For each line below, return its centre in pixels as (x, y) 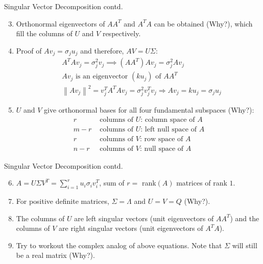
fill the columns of (44, 33)
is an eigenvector (102, 77)
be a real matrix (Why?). (55, 255)
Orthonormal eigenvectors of (61, 23)
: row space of (161, 139)
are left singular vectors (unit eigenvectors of (144, 218)
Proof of (29, 50)
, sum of (112, 183)
